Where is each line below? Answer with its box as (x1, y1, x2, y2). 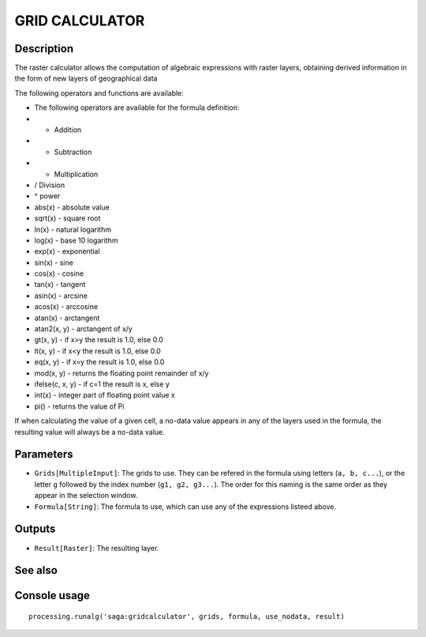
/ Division (34, 180, 65, 190)
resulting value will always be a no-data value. (14, 427, 165, 436)
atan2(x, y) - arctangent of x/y (34, 324, 133, 334)
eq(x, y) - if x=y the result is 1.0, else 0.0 (34, 357, 165, 367)
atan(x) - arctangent (34, 313, 100, 322)
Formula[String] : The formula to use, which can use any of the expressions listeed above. (34, 502, 337, 511)
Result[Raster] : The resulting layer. (34, 543, 159, 552)
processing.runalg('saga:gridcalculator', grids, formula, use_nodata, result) (28, 612, 345, 620)
